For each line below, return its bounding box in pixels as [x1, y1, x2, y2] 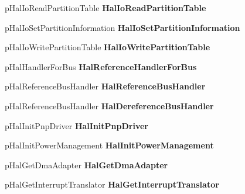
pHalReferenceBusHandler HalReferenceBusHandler [5, 80, 206, 92]
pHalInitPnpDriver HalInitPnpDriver [5, 119, 148, 131]
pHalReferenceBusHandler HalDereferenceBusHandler [5, 99, 214, 112]
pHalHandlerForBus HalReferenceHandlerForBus [5, 60, 197, 72]
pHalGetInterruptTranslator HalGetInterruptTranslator [5, 178, 219, 190]
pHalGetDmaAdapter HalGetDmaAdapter [5, 158, 168, 171]
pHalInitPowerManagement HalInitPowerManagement [5, 139, 214, 151]
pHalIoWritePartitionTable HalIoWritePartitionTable [5, 41, 210, 53]
